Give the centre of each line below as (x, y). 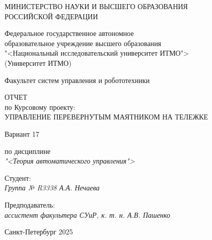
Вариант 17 (22, 133)
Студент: (18, 177)
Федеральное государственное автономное (69, 33)
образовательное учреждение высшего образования (83, 43)
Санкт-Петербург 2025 (39, 232)
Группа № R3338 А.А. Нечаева (52, 188)
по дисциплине (28, 151)
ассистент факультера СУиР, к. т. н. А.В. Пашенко (88, 214)
